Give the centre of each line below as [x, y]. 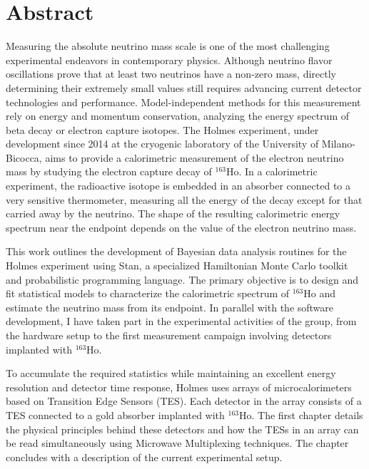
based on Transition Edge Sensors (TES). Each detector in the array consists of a [184, 401]
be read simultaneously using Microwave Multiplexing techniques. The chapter [177, 443]
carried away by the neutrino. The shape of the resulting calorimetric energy [173, 213]
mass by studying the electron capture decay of [109, 171]
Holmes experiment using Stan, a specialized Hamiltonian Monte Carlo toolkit [177, 266]
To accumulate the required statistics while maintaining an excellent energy [171, 373]
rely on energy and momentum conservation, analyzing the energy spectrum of [178, 116]
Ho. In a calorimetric [272, 171]
